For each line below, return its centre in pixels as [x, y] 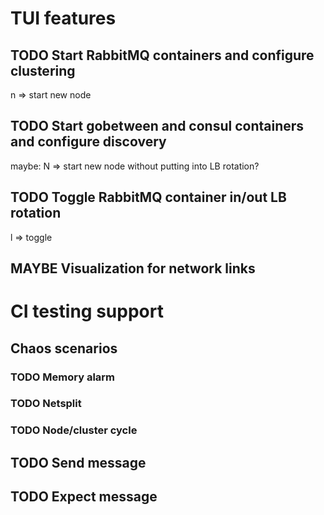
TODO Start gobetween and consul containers [157, 126]
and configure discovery [88, 142]
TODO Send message [78, 462]
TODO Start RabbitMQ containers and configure [162, 55]
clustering [43, 70]
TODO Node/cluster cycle [74, 430]
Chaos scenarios [64, 348]
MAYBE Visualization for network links [133, 268]
